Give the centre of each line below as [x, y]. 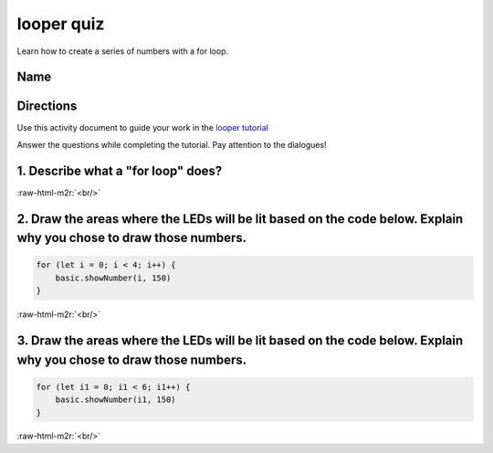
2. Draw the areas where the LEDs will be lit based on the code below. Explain [240, 219]
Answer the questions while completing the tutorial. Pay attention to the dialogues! [172, 144]
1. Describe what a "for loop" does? [120, 170]
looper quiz [61, 24]
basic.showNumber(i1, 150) [116, 400]
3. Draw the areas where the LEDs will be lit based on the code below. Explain [240, 340]
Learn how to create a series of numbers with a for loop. [123, 51]
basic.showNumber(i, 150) [113, 278]
